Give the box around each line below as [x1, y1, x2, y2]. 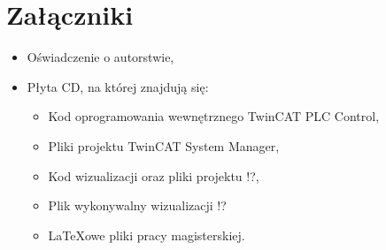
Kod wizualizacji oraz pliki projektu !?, [48, 166, 259, 185]
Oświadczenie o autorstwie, [27, 48, 174, 66]
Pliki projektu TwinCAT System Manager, [48, 136, 280, 155]
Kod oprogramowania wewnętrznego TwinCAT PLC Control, [48, 107, 380, 125]
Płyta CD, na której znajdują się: [27, 77, 209, 95]
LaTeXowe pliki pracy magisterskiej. [48, 225, 245, 244]
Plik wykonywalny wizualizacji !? [48, 196, 227, 215]
